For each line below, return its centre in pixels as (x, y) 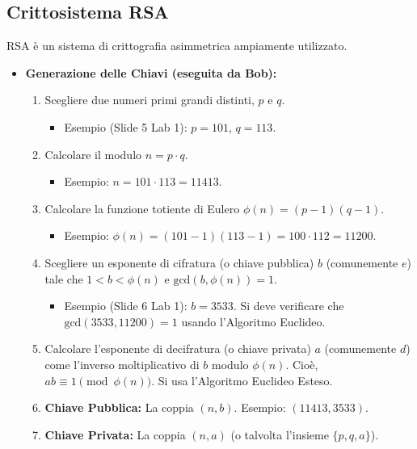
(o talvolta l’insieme (280, 434)
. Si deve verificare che (289, 306)
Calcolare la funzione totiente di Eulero (142, 208)
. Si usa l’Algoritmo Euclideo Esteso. (242, 380)
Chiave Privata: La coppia (115, 434)
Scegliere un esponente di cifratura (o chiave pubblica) (179, 262)
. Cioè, (302, 364)
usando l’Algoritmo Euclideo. (253, 321)
